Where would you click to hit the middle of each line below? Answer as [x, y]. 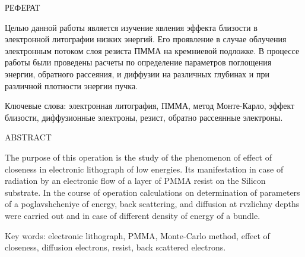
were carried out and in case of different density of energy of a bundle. [133, 215]
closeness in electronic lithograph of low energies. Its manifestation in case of [144, 169]
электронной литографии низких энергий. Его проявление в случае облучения [146, 39]
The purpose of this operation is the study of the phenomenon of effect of [138, 157]
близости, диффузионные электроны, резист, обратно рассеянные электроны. [144, 117]
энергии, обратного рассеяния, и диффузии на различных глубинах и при [137, 73]
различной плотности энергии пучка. [71, 85]
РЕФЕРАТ [23, 7]
